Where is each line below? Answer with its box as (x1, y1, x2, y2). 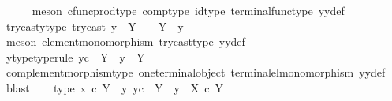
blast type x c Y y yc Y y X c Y (6, 79, 224, 95)
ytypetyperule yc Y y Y (6, 48, 145, 65)
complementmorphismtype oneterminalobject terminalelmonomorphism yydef (6, 64, 386, 80)
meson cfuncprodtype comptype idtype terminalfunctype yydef (32, 2, 345, 18)
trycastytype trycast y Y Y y (6, 17, 184, 34)
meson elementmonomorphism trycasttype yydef (6, 33, 245, 50)
